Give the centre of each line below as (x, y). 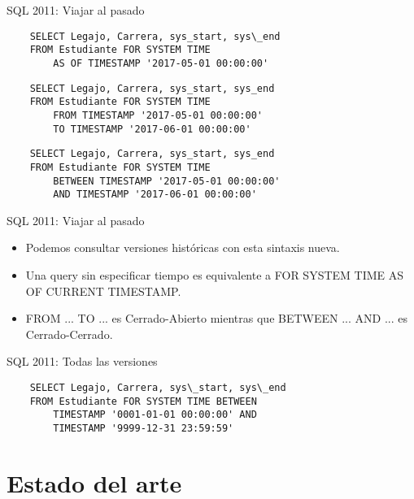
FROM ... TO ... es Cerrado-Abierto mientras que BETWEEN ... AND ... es (216, 318)
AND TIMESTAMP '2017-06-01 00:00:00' (155, 195)
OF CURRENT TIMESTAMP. (103, 291)
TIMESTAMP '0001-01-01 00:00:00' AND (155, 415)
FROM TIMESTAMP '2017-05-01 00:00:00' (158, 115)
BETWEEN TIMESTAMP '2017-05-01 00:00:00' (167, 181)
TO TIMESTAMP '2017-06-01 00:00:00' (152, 129)
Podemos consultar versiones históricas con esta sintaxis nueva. (183, 247)
